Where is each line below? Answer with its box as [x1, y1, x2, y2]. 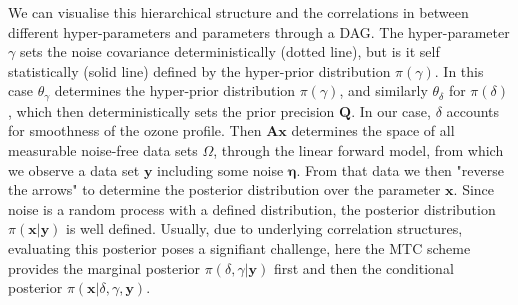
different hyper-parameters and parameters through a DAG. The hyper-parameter [8, 21, 510, 42]
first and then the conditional [273, 257, 454, 278]
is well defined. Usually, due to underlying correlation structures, [66, 218, 463, 239]
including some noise [157, 159, 284, 180]
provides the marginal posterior [8, 257, 201, 278]
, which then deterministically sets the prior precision [8, 100, 335, 121]
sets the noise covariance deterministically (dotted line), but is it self [19, 41, 440, 62]
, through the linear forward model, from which [213, 140, 504, 161]
